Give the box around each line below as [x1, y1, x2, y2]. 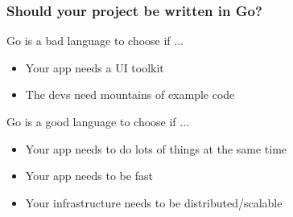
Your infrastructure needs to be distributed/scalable [25, 194, 283, 211]
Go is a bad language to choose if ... [6, 32, 184, 49]
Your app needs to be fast [25, 167, 153, 184]
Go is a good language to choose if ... [6, 113, 189, 129]
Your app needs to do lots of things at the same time [25, 140, 287, 157]
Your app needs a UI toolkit [25, 59, 164, 76]
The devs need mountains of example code [25, 86, 235, 103]
